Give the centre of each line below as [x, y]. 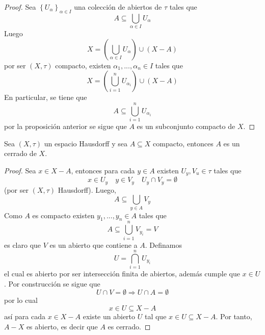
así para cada [25, 316]
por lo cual [21, 300]
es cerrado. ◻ [129, 326]
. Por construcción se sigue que [52, 283]
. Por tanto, [234, 316]
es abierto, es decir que [62, 326]
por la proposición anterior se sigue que [65, 126]
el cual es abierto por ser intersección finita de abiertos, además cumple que [122, 274]
